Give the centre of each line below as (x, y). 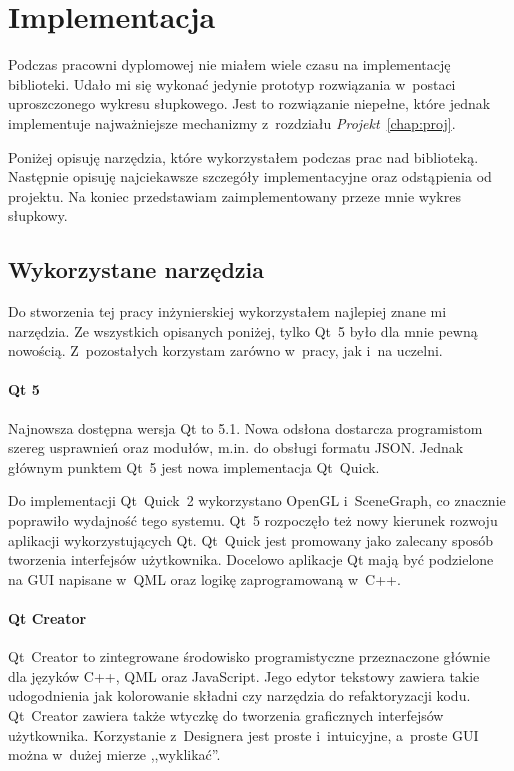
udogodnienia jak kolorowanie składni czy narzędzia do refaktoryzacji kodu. (239, 695)
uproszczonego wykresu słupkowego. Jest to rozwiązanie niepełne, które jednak (249, 103)
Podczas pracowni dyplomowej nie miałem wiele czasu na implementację (229, 64)
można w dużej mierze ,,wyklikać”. (114, 754)
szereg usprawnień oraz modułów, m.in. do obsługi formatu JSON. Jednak (236, 447)
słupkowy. (38, 215)
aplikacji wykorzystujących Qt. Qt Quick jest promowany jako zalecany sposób (250, 539)
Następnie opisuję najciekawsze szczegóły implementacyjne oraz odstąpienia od (250, 176)
